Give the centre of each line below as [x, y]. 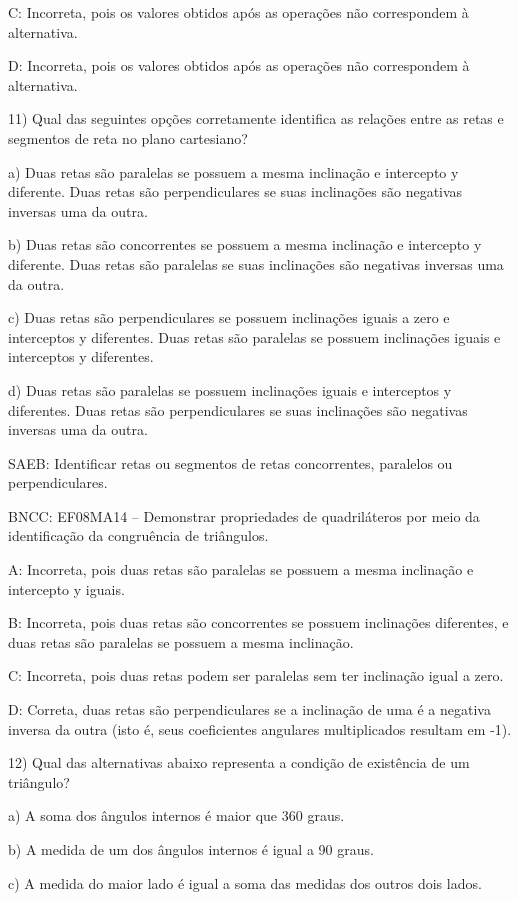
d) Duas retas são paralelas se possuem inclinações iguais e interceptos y [230, 389]
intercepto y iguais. [66, 588]
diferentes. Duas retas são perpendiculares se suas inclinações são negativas [238, 409]
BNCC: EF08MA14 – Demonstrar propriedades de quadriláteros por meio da [244, 515]
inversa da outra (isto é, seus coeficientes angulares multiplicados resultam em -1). [260, 728]
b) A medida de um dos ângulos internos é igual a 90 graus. [191, 849]
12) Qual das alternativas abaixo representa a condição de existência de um [239, 762]
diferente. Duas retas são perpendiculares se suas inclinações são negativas [235, 191]
